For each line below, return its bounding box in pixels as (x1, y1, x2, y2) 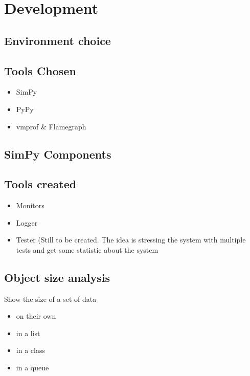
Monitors (16, 200, 44, 211)
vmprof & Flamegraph (16, 121, 86, 131)
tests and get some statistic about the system (16, 244, 158, 255)
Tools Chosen (4, 62, 76, 78)
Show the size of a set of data (4, 293, 97, 304)
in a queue (16, 362, 49, 373)
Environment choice (4, 32, 111, 48)
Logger (16, 217, 38, 228)
